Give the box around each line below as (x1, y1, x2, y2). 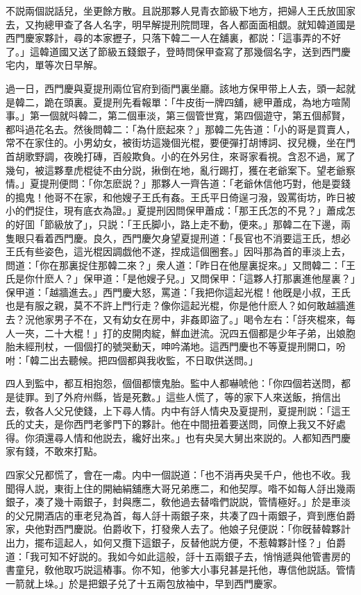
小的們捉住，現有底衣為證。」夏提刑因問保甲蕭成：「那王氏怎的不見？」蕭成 (6, 203, 346, 218)
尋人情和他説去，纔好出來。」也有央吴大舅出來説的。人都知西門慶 (53, 430, 351, 445)
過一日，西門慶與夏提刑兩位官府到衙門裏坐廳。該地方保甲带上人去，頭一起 (6, 80, 346, 95)
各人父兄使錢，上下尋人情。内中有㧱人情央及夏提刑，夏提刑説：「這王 (34, 403, 351, 417)
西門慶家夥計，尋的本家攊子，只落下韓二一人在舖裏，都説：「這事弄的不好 (6, 31, 341, 45)
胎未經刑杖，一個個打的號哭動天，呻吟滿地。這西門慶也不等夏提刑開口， (6, 339, 336, 354)
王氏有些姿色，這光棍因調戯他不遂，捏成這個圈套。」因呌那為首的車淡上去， (6, 244, 351, 259)
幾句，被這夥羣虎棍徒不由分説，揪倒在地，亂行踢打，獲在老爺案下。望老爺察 (6, 162, 355, 177)
